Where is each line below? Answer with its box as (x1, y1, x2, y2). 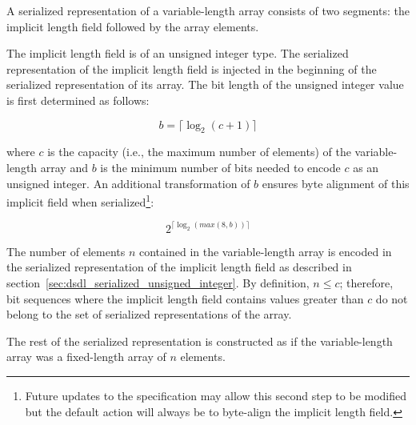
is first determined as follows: (6, 91, 150, 108)
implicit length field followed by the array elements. (6, 18, 259, 34)
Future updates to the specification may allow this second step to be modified (25, 387, 407, 404)
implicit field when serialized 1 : (6, 191, 154, 210)
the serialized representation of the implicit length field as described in (6, 259, 352, 275)
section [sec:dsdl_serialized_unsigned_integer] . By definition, (6, 275, 310, 291)
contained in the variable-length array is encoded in (138, 243, 392, 259)
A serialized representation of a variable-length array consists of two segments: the (6, 2, 410, 18)
